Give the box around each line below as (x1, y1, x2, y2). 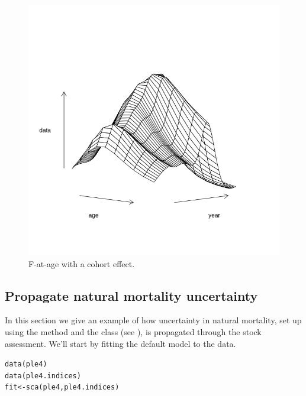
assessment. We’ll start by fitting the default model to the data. (5, 337, 236, 349)
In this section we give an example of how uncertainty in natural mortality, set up (5, 314, 302, 326)
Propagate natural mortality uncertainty (5, 286, 258, 304)
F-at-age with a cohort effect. (28, 257, 135, 270)
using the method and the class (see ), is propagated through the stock (5, 325, 262, 337)
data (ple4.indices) (5, 371, 81, 380)
